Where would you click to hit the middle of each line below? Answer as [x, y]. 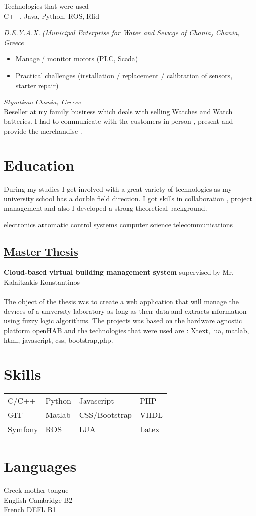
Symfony [23, 429]
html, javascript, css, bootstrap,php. [59, 340]
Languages [40, 466]
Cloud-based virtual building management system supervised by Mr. [119, 272]
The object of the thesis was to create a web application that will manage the [122, 301]
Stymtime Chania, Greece [43, 102]
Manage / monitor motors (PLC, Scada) [77, 59]
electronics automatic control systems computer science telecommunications [118, 225]
